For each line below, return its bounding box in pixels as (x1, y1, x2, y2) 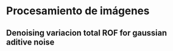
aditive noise (6, 37, 55, 47)
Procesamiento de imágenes (6, 4, 150, 18)
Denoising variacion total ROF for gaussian (6, 28, 167, 38)
